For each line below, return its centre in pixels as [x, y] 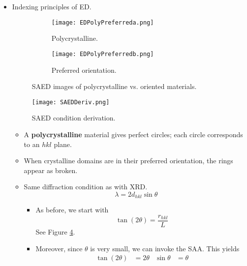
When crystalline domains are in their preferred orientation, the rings [128, 161]
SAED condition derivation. [74, 118]
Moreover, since [59, 248]
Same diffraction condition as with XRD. [86, 187]
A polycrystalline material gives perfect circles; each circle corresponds [133, 134]
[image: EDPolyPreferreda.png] [103, 22]
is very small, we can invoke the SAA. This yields [165, 248]
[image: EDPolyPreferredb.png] [103, 54]
